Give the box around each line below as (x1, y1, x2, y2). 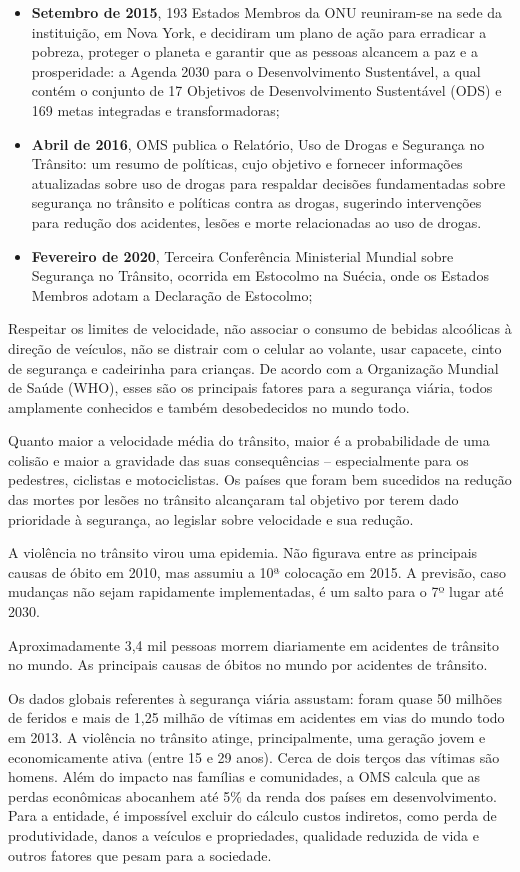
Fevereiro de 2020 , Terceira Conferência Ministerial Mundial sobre (31, 245, 454, 266)
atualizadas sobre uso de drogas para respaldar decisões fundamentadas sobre (31, 172, 506, 193)
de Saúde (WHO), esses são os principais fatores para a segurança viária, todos (8, 377, 493, 398)
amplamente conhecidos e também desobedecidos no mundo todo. (8, 396, 410, 417)
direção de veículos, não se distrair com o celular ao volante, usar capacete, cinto (8, 337, 502, 358)
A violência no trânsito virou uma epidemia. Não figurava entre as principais (8, 542, 478, 563)
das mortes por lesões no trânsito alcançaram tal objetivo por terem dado (8, 489, 459, 510)
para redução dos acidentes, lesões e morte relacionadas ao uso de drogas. (31, 211, 482, 232)
